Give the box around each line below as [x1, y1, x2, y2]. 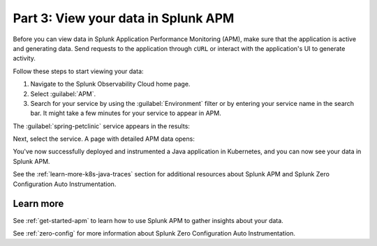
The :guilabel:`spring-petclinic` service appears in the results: [13, 122, 190, 130]
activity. [13, 54, 36, 63]
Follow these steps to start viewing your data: [13, 67, 144, 75]
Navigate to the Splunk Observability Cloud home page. [30, 80, 191, 89]
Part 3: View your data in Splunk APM [13, 10, 235, 26]
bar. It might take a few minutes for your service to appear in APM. [30, 109, 221, 118]
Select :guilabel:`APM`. [30, 89, 96, 98]
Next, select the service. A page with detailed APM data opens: [13, 134, 195, 143]
